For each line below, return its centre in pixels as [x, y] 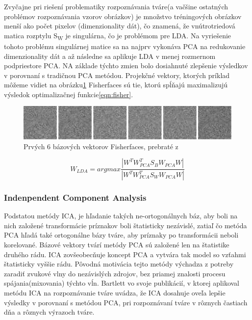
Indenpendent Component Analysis [75, 197]
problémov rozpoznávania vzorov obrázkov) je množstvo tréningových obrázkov [123, 16]
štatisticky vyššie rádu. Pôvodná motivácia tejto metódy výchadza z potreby [119, 264]
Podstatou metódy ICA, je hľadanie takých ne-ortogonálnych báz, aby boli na [121, 216]
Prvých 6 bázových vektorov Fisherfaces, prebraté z [101, 146]
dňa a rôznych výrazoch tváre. [49, 312]
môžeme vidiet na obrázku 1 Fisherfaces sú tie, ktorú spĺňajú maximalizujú [116, 85]
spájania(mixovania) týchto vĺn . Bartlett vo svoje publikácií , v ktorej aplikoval [122, 283]
